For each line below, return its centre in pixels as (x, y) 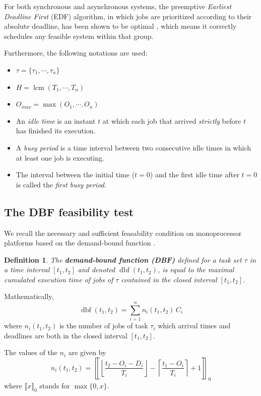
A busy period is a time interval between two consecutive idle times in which (134, 147)
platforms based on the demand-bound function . (80, 243)
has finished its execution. (56, 131)
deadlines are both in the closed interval (66, 335)
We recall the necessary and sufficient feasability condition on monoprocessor (123, 233)
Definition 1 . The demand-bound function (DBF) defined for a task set (123, 259)
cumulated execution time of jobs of (59, 279)
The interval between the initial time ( (75, 175)
